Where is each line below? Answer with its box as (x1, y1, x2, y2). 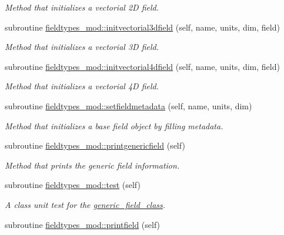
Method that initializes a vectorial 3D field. (5, 41, 159, 53)
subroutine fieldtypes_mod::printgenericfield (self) (5, 139, 185, 152)
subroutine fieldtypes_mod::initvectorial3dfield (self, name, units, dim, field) (5, 21, 280, 33)
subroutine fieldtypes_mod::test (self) (5, 179, 141, 191)
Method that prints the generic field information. (5, 159, 180, 171)
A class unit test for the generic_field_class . (5, 198, 166, 210)
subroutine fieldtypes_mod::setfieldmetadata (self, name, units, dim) (5, 99, 252, 112)
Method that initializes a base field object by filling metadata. (5, 119, 223, 132)
